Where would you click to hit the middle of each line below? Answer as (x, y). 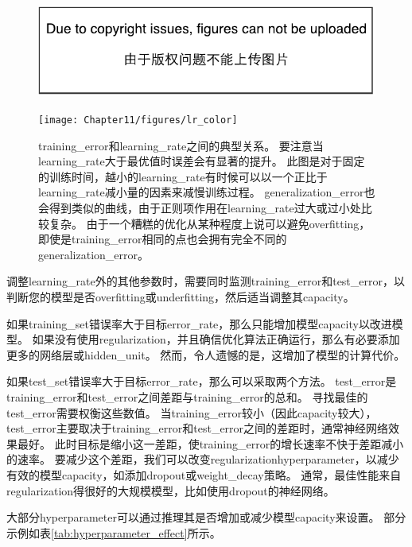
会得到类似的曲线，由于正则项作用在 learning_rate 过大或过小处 (200, 208)
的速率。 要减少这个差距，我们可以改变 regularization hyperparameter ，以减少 (203, 459)
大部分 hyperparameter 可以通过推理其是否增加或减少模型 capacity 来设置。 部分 (206, 517)
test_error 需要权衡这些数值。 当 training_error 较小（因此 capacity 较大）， (192, 412)
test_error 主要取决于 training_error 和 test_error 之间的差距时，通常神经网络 (198, 428)
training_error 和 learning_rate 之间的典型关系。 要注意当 (181, 145)
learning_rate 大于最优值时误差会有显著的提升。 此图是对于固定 (202, 161)
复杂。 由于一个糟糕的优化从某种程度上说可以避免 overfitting (204, 223)
